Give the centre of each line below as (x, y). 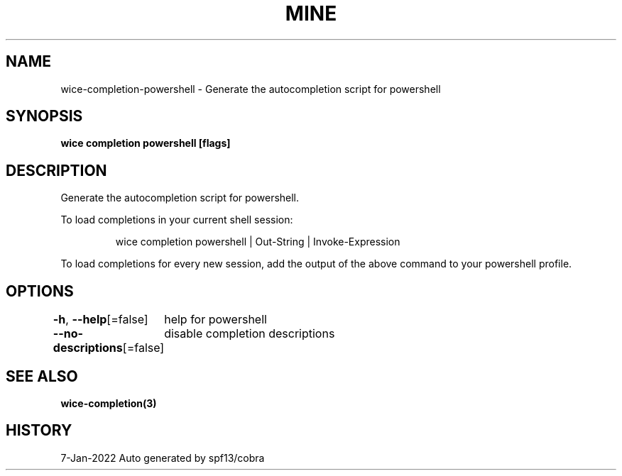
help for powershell (215, 320)
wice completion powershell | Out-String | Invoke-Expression (258, 242)
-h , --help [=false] (100, 320)
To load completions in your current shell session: (177, 220)
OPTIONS (40, 291)
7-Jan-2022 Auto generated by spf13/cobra (163, 458)
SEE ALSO (42, 376)
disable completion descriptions (250, 334)
